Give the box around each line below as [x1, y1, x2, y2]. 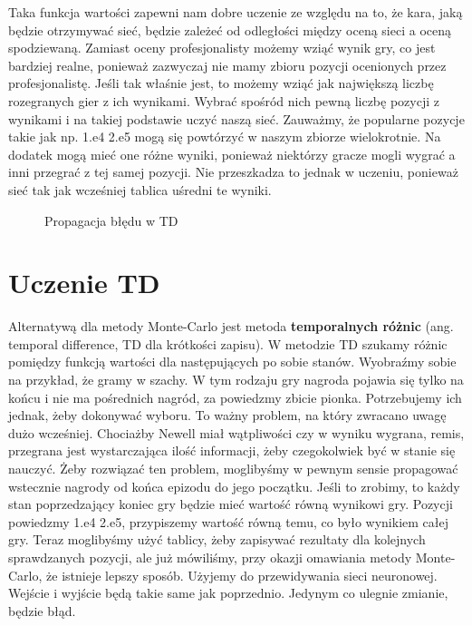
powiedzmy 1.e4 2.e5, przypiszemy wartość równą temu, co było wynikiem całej [8, 512, 448, 531]
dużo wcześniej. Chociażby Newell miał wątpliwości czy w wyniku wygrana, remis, [8, 423, 465, 442]
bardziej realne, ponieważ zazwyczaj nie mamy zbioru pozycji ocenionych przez [8, 55, 447, 74]
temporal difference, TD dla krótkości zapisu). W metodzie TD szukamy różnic [8, 334, 448, 353]
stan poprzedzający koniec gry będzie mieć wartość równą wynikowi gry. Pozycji [8, 494, 453, 514]
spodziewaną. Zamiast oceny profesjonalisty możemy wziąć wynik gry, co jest [8, 38, 436, 57]
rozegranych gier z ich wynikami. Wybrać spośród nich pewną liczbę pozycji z [8, 91, 439, 110]
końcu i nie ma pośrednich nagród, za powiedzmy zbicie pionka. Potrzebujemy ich [8, 387, 462, 406]
